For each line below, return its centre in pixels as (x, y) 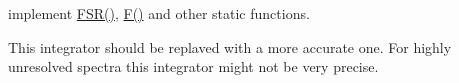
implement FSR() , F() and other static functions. (159, 13)
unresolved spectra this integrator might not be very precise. (193, 66)
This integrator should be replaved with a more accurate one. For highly (230, 46)
